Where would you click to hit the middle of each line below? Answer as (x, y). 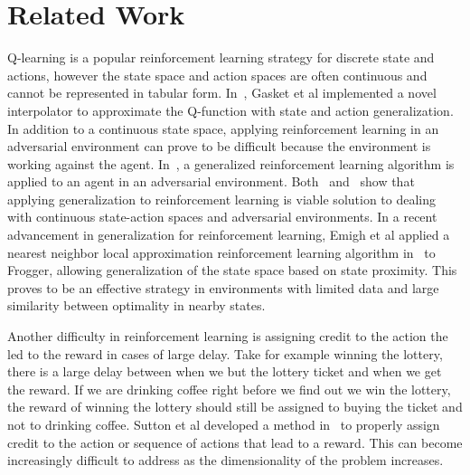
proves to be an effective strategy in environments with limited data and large (223, 287)
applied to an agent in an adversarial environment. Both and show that (211, 181)
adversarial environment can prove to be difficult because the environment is (219, 146)
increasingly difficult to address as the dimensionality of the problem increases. (226, 460)
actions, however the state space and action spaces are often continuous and (217, 75)
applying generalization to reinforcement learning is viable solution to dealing (222, 199)
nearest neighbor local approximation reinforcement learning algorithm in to (221, 252)
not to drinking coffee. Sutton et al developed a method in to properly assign (224, 424)
